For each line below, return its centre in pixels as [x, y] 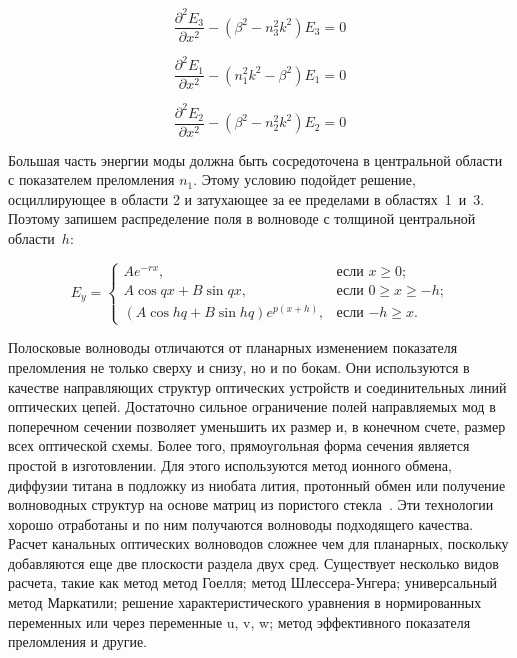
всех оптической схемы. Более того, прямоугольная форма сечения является [239, 445]
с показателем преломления [91, 179]
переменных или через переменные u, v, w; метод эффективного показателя [239, 621]
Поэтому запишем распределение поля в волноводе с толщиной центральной [242, 218]
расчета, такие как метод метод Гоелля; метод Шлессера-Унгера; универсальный [253, 582]
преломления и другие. [78, 641]
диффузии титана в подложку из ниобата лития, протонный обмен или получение [257, 484]
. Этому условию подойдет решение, [304, 179]
